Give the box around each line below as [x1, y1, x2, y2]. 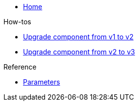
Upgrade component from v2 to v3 [23, 48, 135, 56]
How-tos [3, 17, 31, 26]
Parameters [23, 78, 60, 86]
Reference [3, 63, 37, 71]
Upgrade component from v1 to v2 [23, 33, 134, 41]
